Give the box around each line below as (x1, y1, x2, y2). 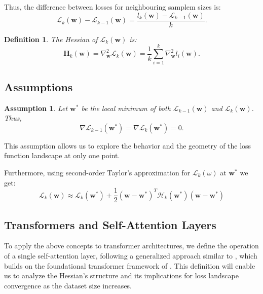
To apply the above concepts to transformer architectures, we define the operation (4, 240, 259, 251)
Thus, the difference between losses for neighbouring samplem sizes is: (4, 2, 221, 12)
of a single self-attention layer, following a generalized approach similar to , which (4, 250, 257, 261)
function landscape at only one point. (4, 150, 120, 161)
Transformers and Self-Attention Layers (4, 216, 216, 232)
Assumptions (4, 79, 73, 94)
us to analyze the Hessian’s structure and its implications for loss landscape (4, 270, 239, 281)
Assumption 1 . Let (4, 102, 68, 113)
